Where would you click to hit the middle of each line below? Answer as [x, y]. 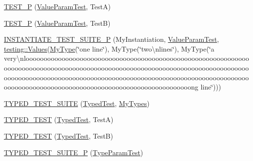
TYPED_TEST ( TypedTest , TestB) [58, 135]
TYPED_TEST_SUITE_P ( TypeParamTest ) [74, 152]
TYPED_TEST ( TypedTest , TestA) [59, 119]
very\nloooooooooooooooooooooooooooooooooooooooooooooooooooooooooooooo [126, 58]
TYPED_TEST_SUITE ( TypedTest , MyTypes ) [77, 103]
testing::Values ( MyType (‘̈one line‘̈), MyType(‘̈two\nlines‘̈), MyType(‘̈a [109, 48]
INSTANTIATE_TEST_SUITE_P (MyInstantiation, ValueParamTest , [112, 39]
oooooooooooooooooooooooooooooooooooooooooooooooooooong [101, 87]
